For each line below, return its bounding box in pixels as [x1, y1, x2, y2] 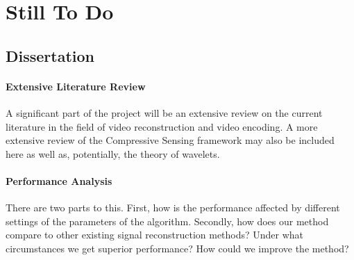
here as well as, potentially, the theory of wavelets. [6, 146, 220, 161]
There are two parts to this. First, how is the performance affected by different [6, 200, 340, 215]
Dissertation [6, 44, 95, 66]
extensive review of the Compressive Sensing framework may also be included [6, 133, 335, 147]
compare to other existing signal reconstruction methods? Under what [6, 227, 304, 242]
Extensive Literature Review [6, 79, 146, 93]
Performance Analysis [6, 173, 112, 188]
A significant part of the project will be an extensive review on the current [6, 105, 323, 120]
